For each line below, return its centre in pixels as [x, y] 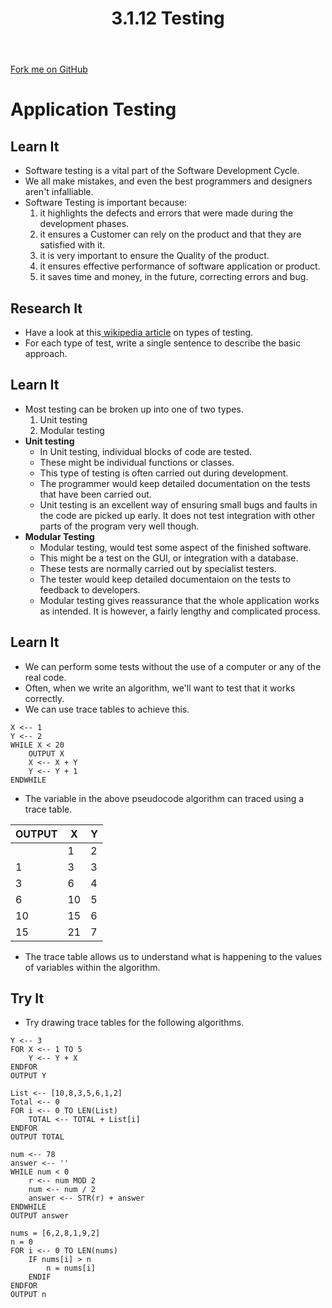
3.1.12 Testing [168, 18]
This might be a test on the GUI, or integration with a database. [169, 558]
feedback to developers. [90, 589]
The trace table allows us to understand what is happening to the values [173, 956]
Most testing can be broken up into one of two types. [134, 409]
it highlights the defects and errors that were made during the [166, 213]
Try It [27, 998]
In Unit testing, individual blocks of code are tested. [146, 451]
